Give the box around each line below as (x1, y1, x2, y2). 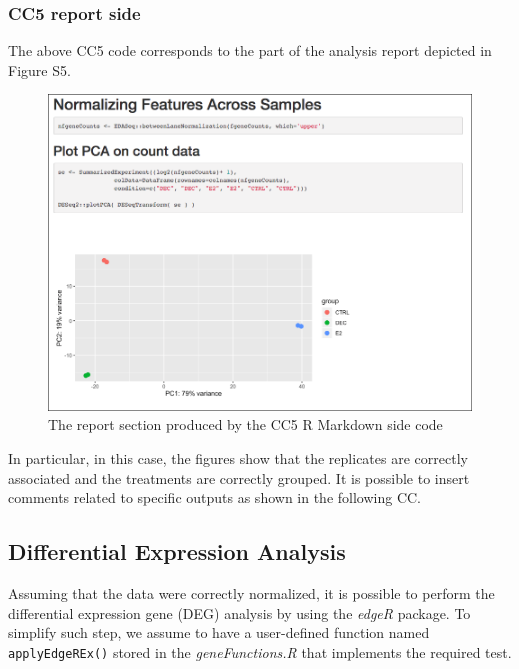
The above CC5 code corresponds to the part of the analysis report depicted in (8, 40, 492, 61)
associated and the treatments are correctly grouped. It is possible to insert (8, 467, 470, 488)
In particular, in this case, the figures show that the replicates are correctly (8, 448, 468, 469)
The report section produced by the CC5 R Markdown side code (48, 414, 443, 435)
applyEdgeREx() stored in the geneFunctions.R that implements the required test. (8, 641, 512, 662)
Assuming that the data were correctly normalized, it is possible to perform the (8, 583, 495, 603)
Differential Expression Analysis (8, 536, 346, 567)
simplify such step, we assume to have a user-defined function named (8, 622, 430, 643)
